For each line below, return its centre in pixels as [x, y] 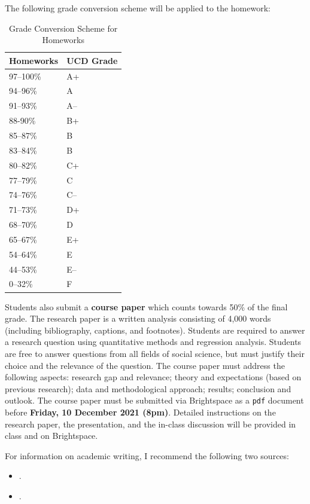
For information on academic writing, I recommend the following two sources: [147, 455]
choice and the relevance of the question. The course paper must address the [145, 365]
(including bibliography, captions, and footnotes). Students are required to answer [155, 330]
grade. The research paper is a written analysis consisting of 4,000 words [138, 318]
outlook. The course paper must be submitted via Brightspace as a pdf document [154, 400]
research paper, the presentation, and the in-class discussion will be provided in [151, 424]
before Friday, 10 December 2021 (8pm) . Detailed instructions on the [140, 412]
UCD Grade [92, 60]
